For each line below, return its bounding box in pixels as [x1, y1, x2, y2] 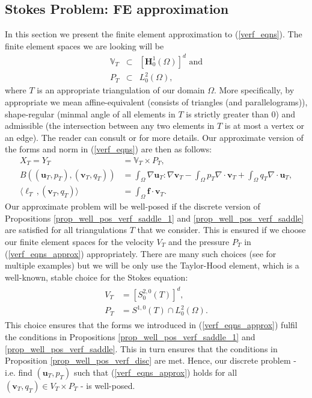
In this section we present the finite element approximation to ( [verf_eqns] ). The [5, 28, 302, 40]
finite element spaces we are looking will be [5, 39, 164, 52]
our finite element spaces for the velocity [5, 235, 154, 247]
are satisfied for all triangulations [5, 223, 127, 236]
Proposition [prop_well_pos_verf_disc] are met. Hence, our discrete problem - [5, 354, 296, 367]
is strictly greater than [186, 107, 269, 120]
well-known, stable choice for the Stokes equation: [5, 270, 188, 283]
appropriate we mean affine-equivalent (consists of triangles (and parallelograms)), [5, 96, 308, 108]
